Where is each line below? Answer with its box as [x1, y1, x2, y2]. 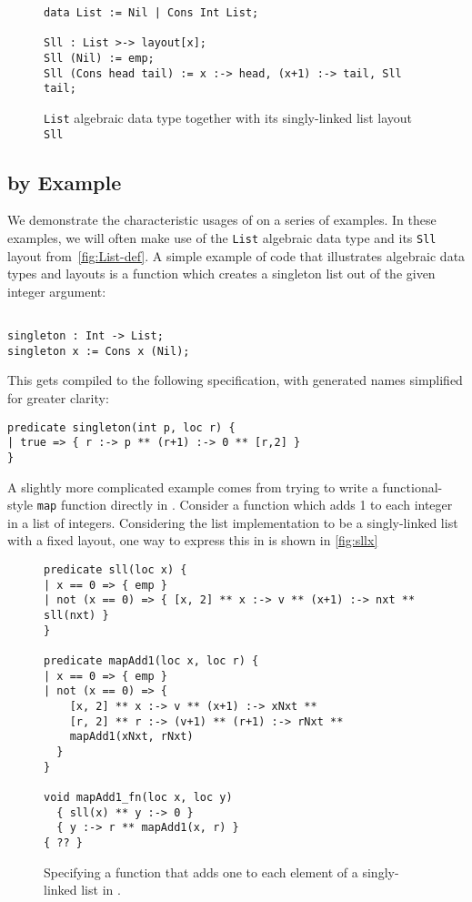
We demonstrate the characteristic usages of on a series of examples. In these [7, 210, 437, 229]
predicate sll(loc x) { [44, 563, 187, 577]
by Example [7, 167, 122, 196]
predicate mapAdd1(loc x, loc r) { [44, 654, 259, 667]
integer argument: [7, 281, 106, 300]
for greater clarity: [7, 389, 109, 408]
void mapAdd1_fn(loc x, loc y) [44, 790, 233, 804]
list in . [81, 880, 121, 899]
